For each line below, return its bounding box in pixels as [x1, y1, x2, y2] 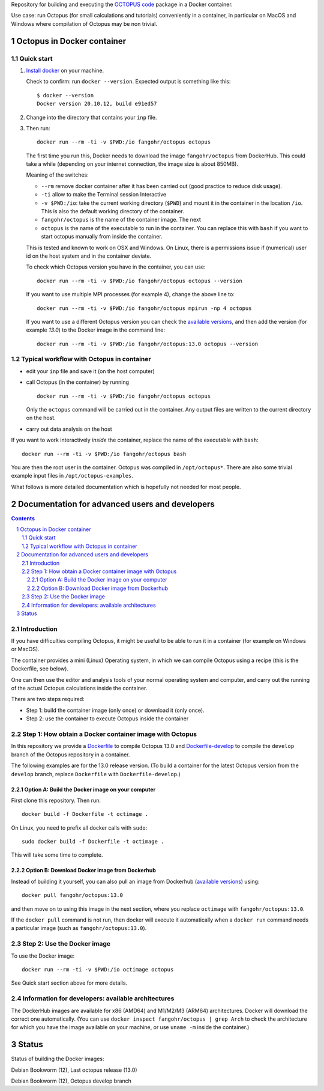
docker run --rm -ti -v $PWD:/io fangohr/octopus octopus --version [37, 277, 242, 284]
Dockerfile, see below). [11, 665, 69, 672]
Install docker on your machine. [26, 67, 104, 74]
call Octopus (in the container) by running [26, 378, 129, 386]
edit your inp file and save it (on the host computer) [26, 367, 155, 375]
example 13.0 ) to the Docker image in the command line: [26, 326, 165, 333]
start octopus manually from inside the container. [41, 233, 163, 240]
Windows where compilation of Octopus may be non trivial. [11, 20, 157, 27]
